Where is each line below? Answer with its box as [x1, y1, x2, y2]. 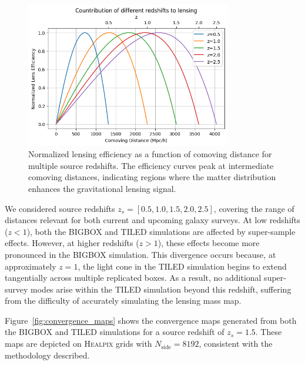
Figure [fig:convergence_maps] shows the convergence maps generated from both [5, 314, 297, 326]
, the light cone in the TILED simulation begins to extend [78, 260, 287, 272]
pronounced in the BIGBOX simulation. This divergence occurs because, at [5, 248, 276, 260]
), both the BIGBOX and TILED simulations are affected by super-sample [26, 225, 296, 237]
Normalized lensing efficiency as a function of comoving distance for [28, 148, 272, 160]
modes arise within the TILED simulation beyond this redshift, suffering [31, 283, 291, 295]
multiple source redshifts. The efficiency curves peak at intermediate [28, 159, 274, 171]
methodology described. [5, 349, 90, 361]
